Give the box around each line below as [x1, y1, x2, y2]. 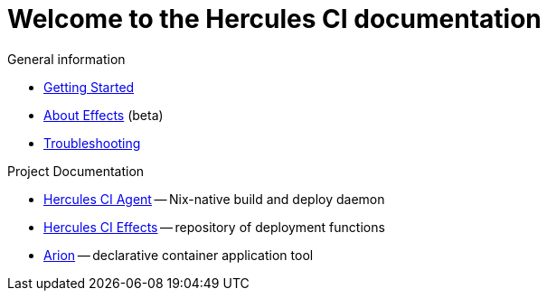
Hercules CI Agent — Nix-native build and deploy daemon [43, 191, 385, 207]
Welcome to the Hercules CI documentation [7, 4, 542, 34]
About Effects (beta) [43, 107, 164, 123]
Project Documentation [7, 163, 145, 179]
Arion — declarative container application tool [43, 247, 314, 263]
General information [7, 51, 126, 67]
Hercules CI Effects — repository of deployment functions [43, 219, 385, 235]
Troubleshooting [43, 135, 141, 151]
